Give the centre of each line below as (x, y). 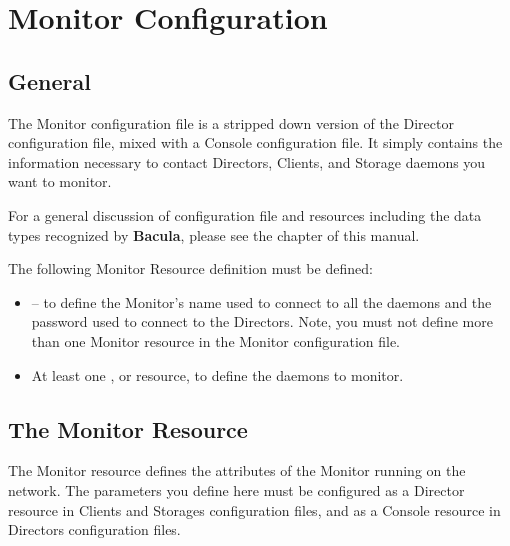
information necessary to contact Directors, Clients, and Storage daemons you (247, 161)
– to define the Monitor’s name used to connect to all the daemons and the (261, 301)
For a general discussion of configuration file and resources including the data (245, 214)
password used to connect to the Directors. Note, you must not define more (262, 321)
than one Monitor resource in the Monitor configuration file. (216, 340)
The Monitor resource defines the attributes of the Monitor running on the (237, 470)
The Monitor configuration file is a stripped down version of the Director (231, 122)
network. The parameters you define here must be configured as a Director (236, 489)
